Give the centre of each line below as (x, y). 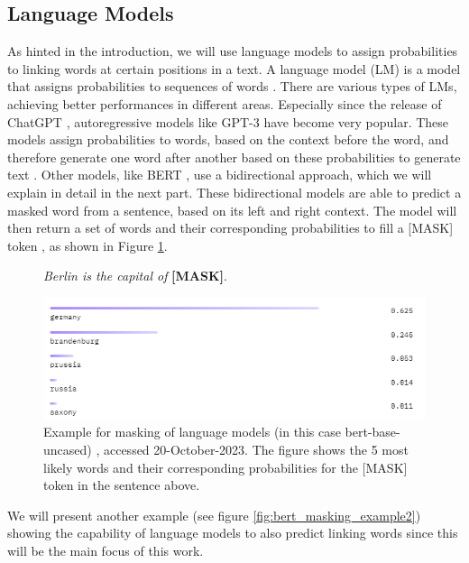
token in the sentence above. (122, 485)
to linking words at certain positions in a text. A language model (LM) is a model (234, 68)
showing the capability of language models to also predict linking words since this (233, 533)
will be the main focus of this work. (106, 551)
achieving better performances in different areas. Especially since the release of (225, 103)
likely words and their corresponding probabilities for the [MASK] (225, 467)
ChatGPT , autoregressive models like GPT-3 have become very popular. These (228, 121)
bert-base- (372, 432)
